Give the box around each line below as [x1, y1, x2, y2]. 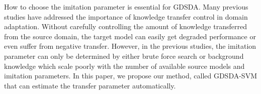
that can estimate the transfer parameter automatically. [4, 80, 176, 90]
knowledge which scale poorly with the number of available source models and [4, 60, 245, 71]
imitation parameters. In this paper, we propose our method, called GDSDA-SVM [4, 70, 257, 81]
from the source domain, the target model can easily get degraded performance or [4, 31, 256, 41]
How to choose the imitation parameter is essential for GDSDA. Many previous [4, 2, 248, 12]
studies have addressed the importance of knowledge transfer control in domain [4, 11, 248, 22]
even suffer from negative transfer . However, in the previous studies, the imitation [4, 41, 256, 51]
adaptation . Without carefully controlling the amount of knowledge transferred [4, 21, 247, 32]
